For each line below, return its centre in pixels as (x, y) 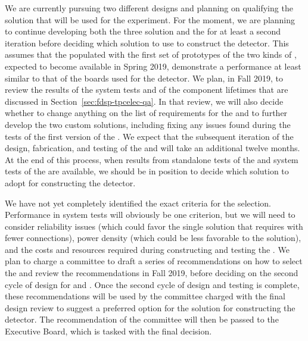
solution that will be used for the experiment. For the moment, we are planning (150, 19)
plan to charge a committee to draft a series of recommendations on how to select (154, 261)
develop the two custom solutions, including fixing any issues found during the (148, 124)
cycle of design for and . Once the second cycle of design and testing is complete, (152, 284)
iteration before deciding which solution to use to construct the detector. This (147, 43)
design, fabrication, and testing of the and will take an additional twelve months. (153, 148)
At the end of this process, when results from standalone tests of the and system (152, 159)
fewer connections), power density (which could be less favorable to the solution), (153, 238)
